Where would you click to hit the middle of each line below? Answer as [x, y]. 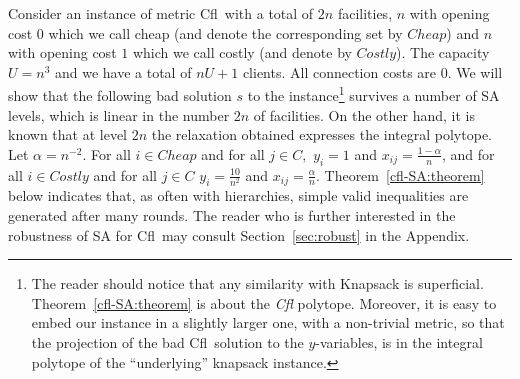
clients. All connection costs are [339, 71]
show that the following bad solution [120, 95]
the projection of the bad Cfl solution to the [167, 341]
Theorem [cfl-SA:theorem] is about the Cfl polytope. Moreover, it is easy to [264, 302]
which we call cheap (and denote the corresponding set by [225, 32]
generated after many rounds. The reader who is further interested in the [232, 215]
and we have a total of [123, 71]
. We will [475, 71]
